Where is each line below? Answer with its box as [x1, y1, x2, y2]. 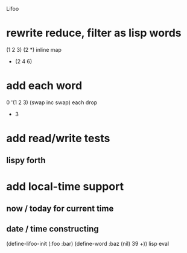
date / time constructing [6, 224, 100, 234]
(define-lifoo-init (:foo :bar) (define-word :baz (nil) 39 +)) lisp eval [6, 240, 170, 247]
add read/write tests [6, 132, 110, 145]
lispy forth [6, 155, 46, 166]
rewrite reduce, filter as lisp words [6, 27, 182, 40]
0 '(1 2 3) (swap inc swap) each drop [6, 99, 98, 106]
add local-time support [6, 180, 124, 193]
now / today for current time [6, 204, 114, 214]
